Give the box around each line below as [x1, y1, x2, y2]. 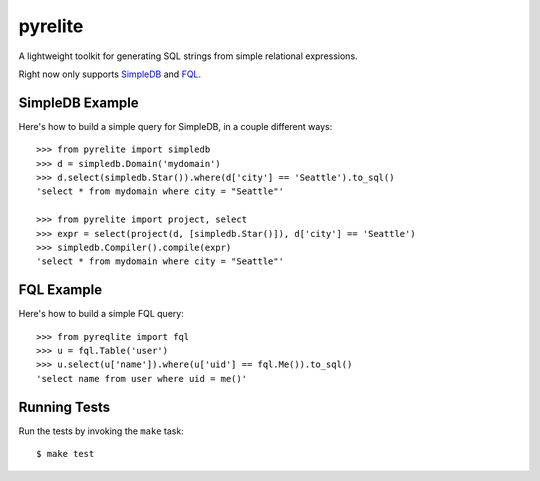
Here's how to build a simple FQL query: [18, 308, 184, 320]
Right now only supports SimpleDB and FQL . [18, 68, 202, 80]
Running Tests [18, 398, 110, 415]
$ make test [36, 448, 95, 460]
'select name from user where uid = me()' [36, 373, 248, 384]
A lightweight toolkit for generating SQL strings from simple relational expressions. [18, 50, 359, 62]
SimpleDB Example [18, 94, 139, 111]
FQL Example [18, 281, 103, 299]
